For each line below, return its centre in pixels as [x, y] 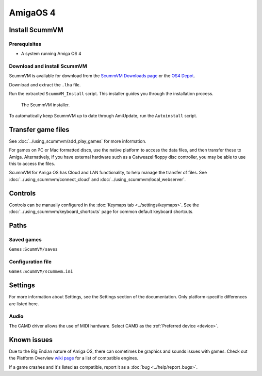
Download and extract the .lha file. [45, 84]
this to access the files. [32, 164]
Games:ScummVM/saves [33, 249]
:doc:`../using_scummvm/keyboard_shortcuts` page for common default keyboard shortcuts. [101, 212]
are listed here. [24, 304]
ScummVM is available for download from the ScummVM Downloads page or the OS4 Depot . [102, 76]
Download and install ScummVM [48, 66]
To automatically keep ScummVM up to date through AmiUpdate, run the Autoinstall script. [103, 116]
